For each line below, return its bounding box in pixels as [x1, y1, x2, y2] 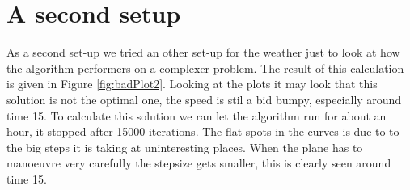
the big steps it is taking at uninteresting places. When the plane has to [6, 138, 363, 155]
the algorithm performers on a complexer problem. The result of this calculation [6, 59, 404, 76]
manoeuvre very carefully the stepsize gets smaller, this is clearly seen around [6, 154, 391, 171]
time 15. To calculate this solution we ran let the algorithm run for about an [6, 107, 387, 124]
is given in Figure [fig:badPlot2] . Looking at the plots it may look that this [6, 75, 378, 92]
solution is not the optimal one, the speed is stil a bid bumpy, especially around [6, 91, 402, 108]
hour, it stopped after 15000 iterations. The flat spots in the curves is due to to [6, 123, 399, 140]
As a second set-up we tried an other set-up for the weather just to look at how [6, 44, 400, 61]
